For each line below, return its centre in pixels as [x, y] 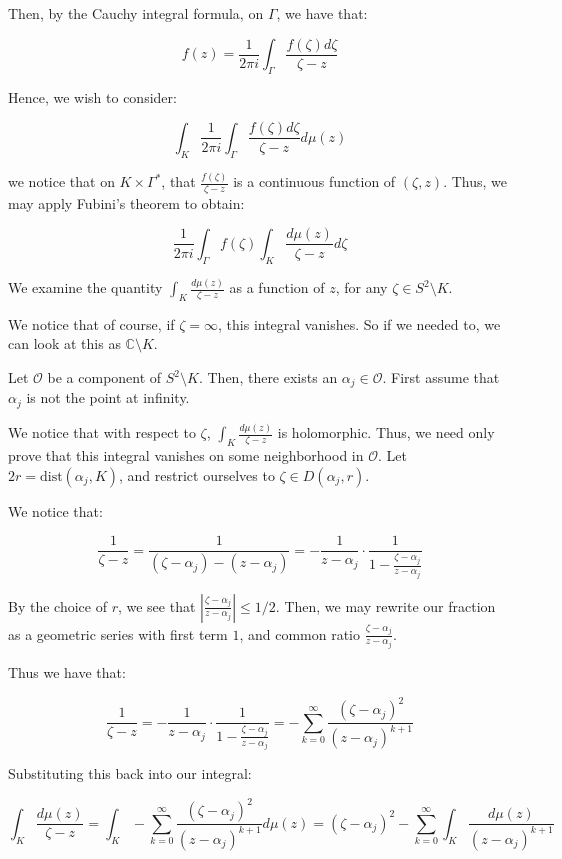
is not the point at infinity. [108, 397]
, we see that [156, 605]
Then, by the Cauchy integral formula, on [136, 13]
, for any [361, 287]
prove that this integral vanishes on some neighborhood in [186, 455]
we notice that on [61, 181]
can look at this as [64, 343]
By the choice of [57, 605]
